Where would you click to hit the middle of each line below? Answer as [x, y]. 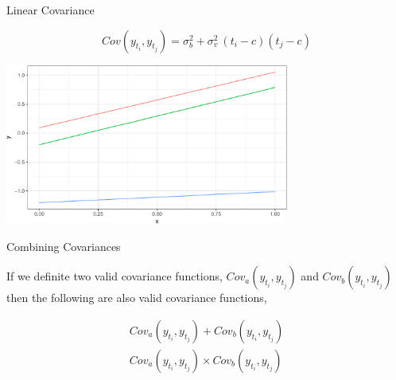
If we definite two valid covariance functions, [115, 276]
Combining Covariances [64, 246]
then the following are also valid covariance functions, [137, 298]
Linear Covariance [50, 10]
